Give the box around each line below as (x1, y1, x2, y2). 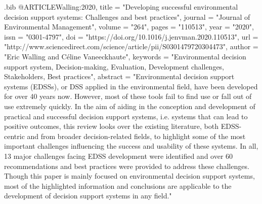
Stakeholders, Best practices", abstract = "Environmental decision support (4, 71, 235, 82)
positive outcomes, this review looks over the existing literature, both (4, 121, 219, 131)
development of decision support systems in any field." (4, 190, 172, 201)
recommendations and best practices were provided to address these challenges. (4, 160, 249, 171)
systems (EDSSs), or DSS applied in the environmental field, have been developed (4, 81, 258, 91)
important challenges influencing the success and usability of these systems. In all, (4, 141, 258, 151)
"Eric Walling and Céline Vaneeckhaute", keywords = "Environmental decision (4, 51, 246, 61)
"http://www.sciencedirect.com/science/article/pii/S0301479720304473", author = (4, 41, 258, 52)
